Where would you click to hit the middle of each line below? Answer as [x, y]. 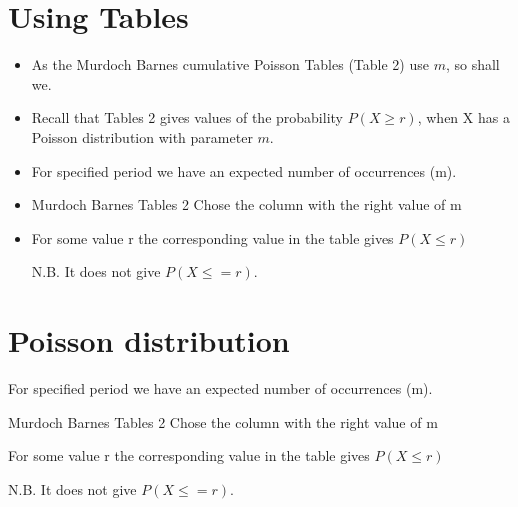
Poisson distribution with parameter [142, 136]
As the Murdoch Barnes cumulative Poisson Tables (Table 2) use [230, 64]
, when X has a [463, 117]
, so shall [472, 64]
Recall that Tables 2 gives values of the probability [187, 117]
